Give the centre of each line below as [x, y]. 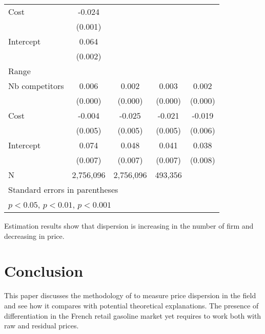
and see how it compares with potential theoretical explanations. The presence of [131, 305]
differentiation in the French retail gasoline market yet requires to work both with [133, 315]
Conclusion [44, 271]
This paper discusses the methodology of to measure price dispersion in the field [130, 295]
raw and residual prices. [42, 326]
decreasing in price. [34, 236]
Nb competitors [36, 86]
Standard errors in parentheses [63, 190]
